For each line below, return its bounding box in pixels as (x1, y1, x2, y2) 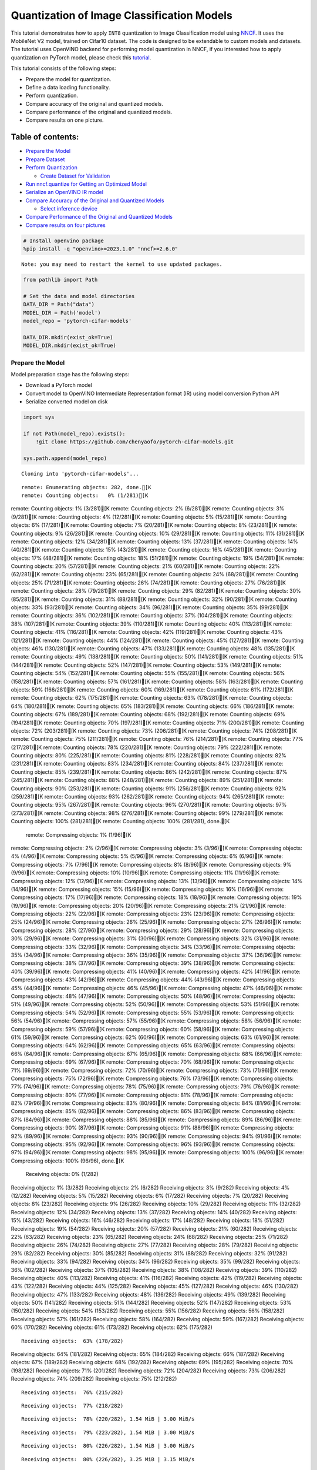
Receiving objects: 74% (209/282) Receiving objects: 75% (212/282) (11, 1375, 177, 1382)
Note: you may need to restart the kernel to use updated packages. (21, 261, 222, 268)
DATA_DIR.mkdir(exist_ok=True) (23, 334, 114, 340)
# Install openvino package (23, 237, 104, 244)
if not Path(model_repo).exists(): (23, 430, 126, 437)
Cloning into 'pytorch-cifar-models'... (21, 470, 139, 477)
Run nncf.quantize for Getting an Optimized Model (25, 180, 147, 188)
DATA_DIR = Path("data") (23, 301, 95, 308)
